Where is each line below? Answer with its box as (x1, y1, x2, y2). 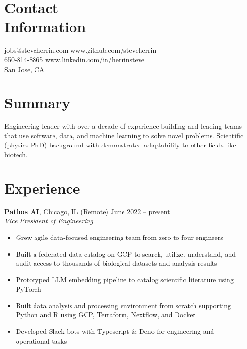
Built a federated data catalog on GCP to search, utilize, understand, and (16, 248, 236, 258)
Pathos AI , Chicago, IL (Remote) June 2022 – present (4, 206, 170, 216)
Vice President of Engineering (4, 216, 93, 226)
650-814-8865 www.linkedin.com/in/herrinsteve (4, 54, 144, 64)
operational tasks (16, 335, 67, 346)
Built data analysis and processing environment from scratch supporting (16, 300, 231, 310)
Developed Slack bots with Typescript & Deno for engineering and (16, 326, 214, 336)
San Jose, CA (4, 64, 45, 74)
